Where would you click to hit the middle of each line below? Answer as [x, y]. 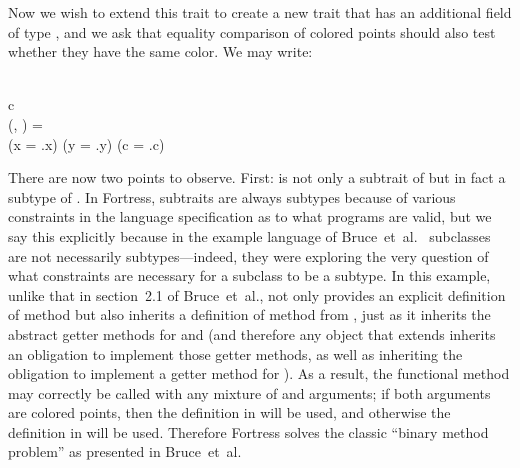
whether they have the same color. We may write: [160, 51]
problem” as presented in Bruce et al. [125, 451]
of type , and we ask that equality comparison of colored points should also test [252, 31]
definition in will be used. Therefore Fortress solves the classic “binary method [248, 431]
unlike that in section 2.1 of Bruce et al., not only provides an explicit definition [257, 294]
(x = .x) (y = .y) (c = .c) [86, 143]
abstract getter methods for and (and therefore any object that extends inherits [252, 333]
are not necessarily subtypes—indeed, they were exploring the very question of [248, 255]
